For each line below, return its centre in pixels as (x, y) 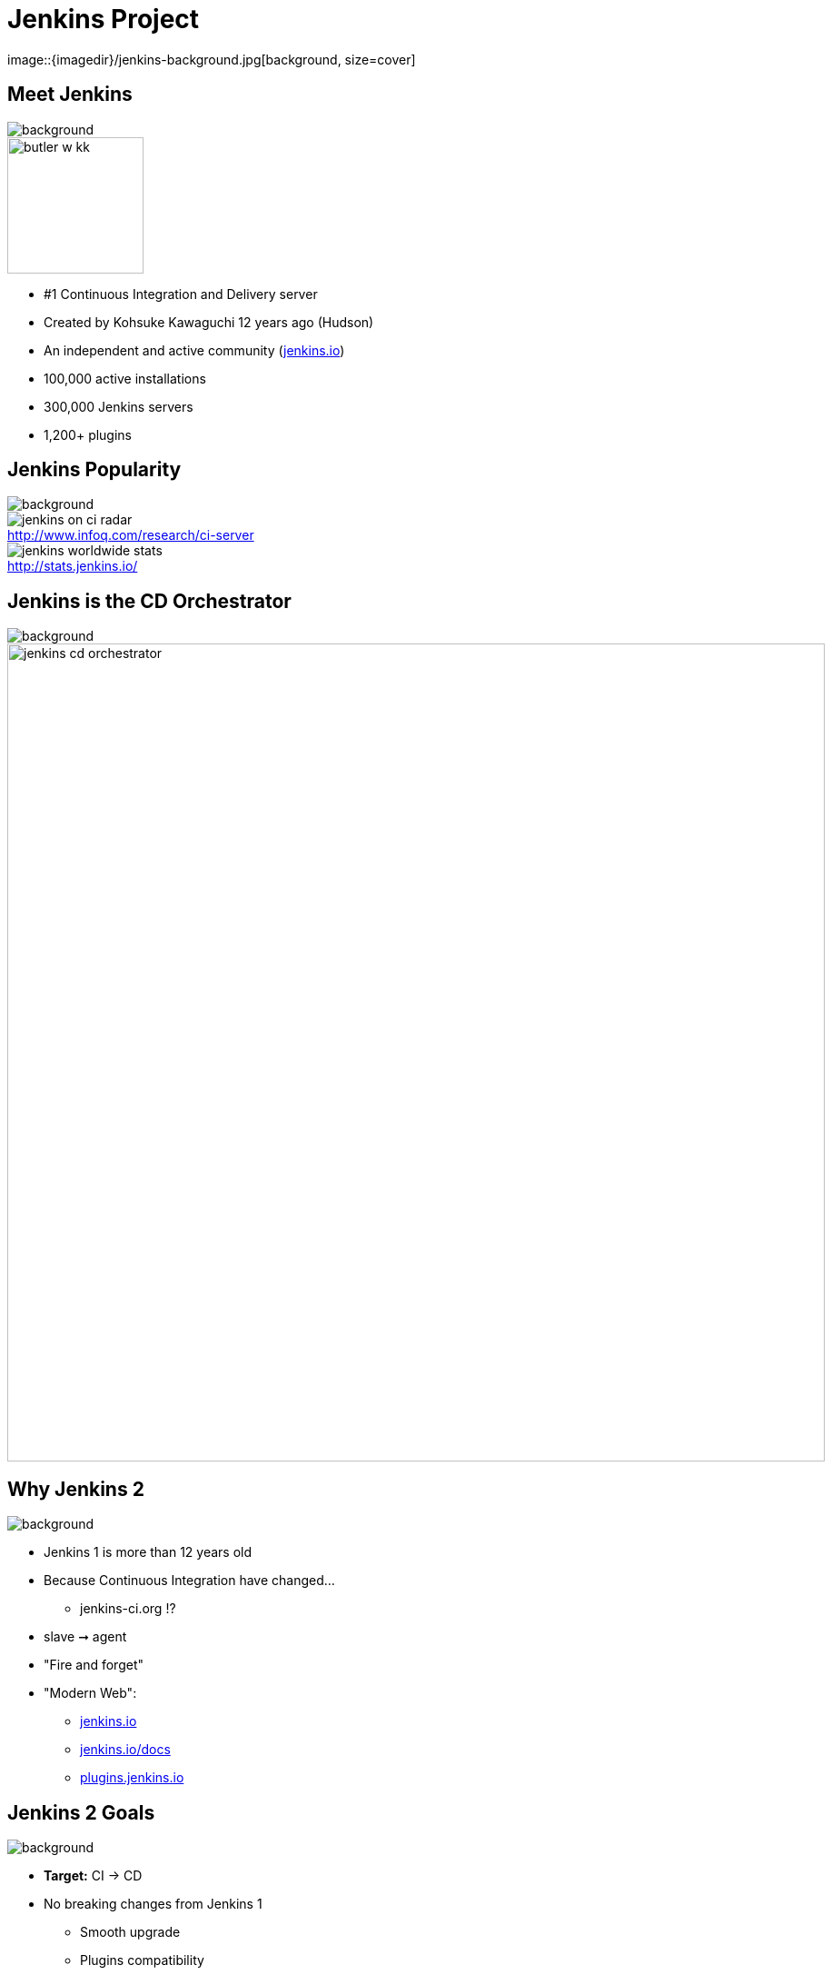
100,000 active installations (125, 378)
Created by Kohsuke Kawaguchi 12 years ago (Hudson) (209, 322)
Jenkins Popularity (94, 470)
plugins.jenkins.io (132, 1778)
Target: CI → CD (93, 1875)
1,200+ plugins (88, 434)
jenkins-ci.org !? (128, 1609)
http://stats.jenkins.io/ (73, 566)
